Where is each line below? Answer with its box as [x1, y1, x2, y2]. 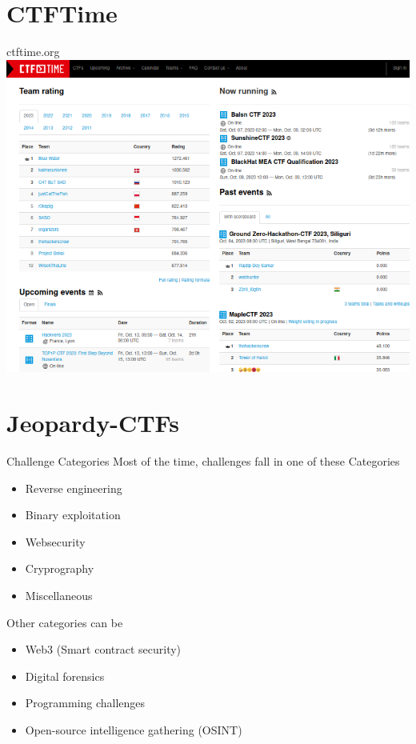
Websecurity [25, 533, 86, 550]
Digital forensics [25, 667, 105, 684]
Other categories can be [6, 614, 123, 630]
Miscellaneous [25, 587, 93, 604]
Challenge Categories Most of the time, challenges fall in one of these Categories [6, 453, 400, 470]
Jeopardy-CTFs [6, 406, 179, 439]
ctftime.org [6, 43, 60, 60]
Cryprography [25, 560, 94, 577]
